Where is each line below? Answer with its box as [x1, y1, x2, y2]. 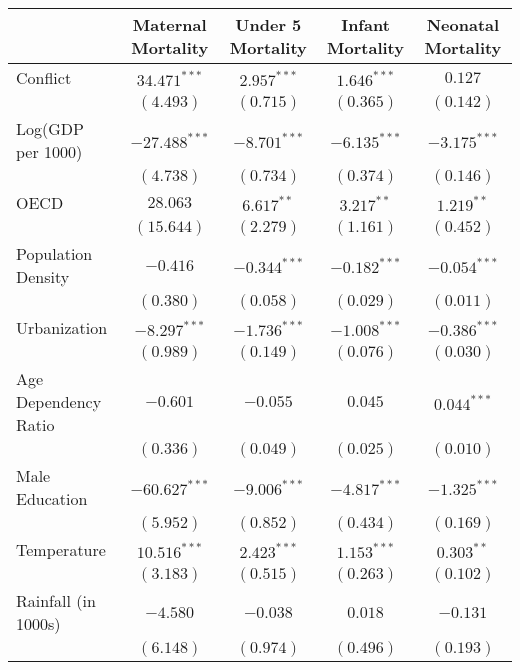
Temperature [16, 538, 106, 561]
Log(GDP [16, 117, 84, 140]
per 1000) [16, 140, 83, 163]
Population [16, 242, 93, 265]
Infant [341, 13, 390, 36]
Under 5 [235, 13, 302, 36]
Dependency [16, 390, 102, 413]
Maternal [132, 13, 207, 36]
